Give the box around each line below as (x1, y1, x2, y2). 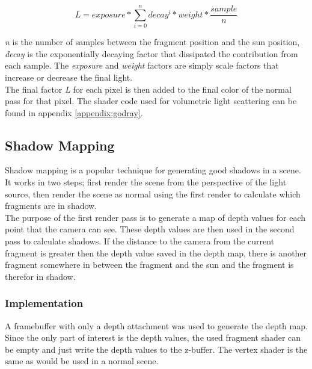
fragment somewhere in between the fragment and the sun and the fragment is (5, 258, 294, 271)
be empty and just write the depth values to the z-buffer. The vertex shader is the (5, 343, 308, 355)
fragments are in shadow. (5, 199, 97, 212)
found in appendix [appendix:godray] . (5, 106, 143, 119)
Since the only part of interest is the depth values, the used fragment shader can (5, 331, 301, 344)
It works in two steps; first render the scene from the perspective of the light (5, 176, 287, 188)
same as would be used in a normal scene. (5, 355, 159, 367)
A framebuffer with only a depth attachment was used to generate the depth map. (5, 319, 308, 332)
